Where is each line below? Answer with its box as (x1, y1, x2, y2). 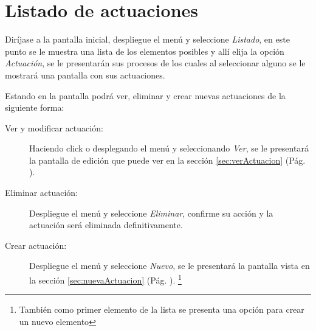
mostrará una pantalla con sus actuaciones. (5, 68, 165, 81)
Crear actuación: (5, 239, 67, 251)
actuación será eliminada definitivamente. (29, 218, 183, 231)
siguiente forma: (5, 101, 64, 114)
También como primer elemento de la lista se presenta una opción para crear (19, 303, 304, 316)
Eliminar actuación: (5, 186, 78, 199)
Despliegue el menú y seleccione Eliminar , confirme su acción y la (29, 206, 273, 219)
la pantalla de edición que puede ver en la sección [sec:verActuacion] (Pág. (29, 153, 306, 166)
